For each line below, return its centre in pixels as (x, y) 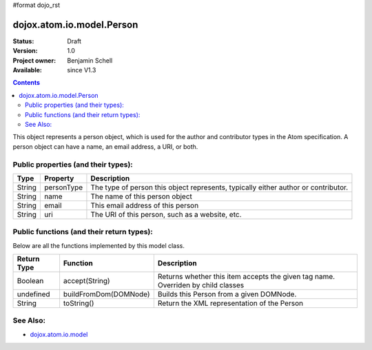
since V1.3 (82, 70)
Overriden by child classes (201, 285)
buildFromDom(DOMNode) (107, 294)
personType (64, 187)
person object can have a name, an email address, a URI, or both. (105, 146)
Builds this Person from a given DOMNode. (227, 294)
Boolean (30, 281)
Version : (25, 51)
